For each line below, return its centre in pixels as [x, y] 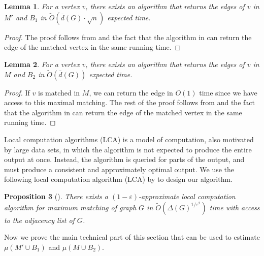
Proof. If [17, 92]
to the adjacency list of [39, 220]
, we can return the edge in [131, 92]
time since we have [228, 92]
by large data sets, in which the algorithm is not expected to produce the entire [128, 149]
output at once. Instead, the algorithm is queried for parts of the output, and [124, 159]
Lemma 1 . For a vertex [42, 6]
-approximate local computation [187, 196]
